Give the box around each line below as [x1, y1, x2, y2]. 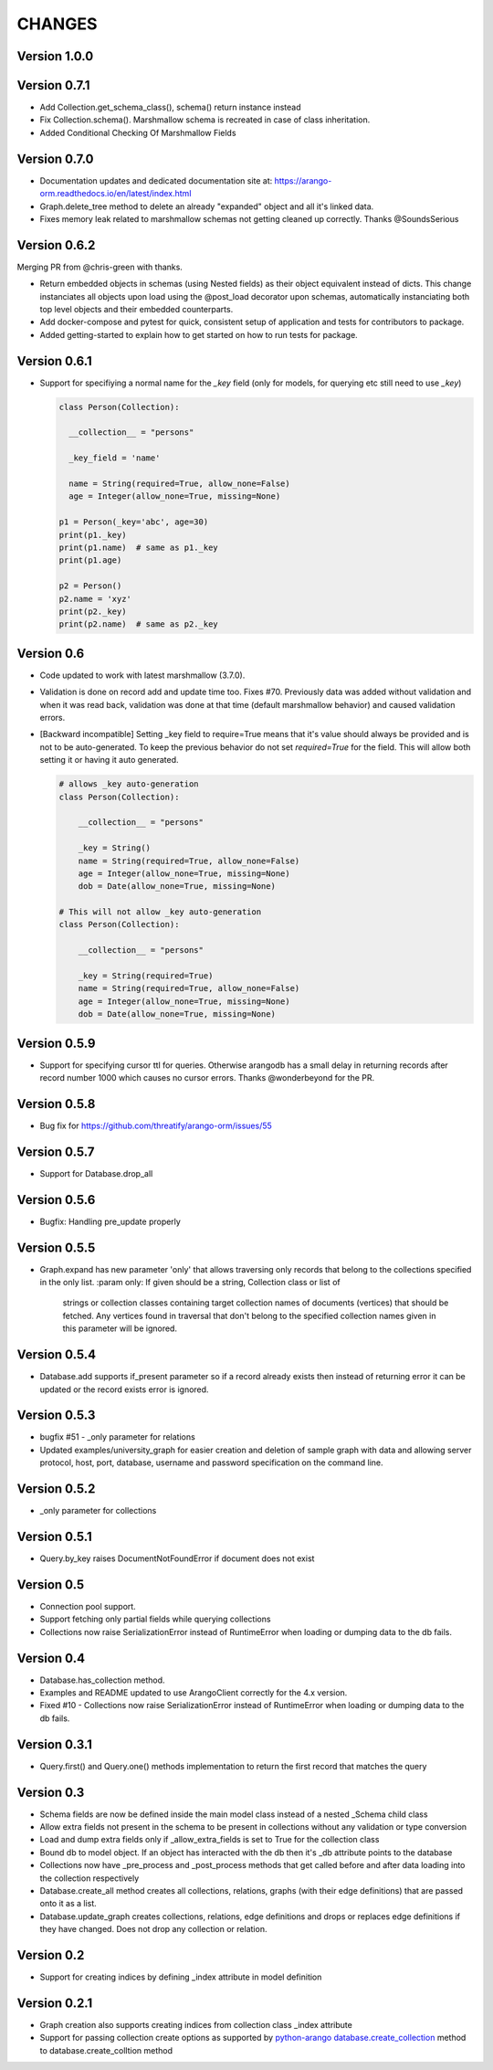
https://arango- [274, 174, 332, 186]
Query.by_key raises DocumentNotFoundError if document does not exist [39, 1553, 315, 1564]
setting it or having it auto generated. [39, 755, 179, 766]
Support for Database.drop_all [39, 1167, 153, 1178]
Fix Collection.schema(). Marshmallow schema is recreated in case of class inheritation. [39, 114, 371, 125]
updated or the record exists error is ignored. [39, 1384, 209, 1395]
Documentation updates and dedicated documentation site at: [39, 174, 273, 186]
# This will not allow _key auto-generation [58, 907, 262, 917]
